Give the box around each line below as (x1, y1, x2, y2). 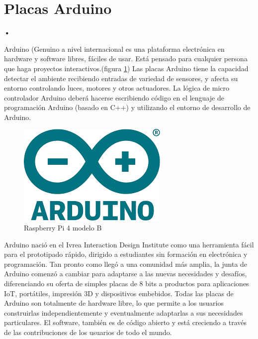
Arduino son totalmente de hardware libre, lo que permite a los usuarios (4, 298, 224, 308)
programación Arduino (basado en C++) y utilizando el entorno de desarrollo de (4, 102, 251, 113)
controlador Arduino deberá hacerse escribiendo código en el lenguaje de (4, 92, 224, 103)
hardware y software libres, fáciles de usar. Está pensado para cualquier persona (4, 53, 248, 64)
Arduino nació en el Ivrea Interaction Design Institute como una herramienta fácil (4, 239, 254, 249)
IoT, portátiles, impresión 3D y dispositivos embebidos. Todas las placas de (4, 288, 234, 298)
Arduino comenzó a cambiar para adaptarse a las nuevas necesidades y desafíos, (4, 268, 247, 279)
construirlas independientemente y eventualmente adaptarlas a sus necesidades (4, 307, 243, 318)
